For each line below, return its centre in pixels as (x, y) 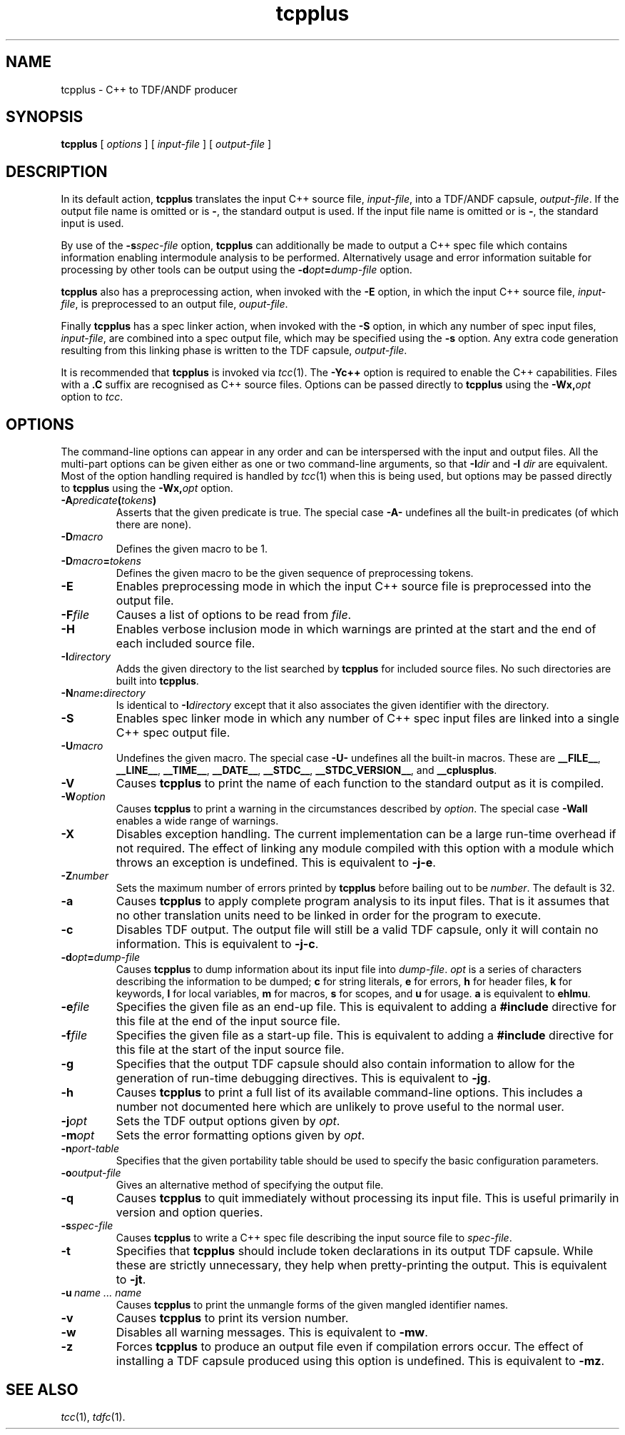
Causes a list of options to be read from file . (234, 615)
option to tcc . (92, 397)
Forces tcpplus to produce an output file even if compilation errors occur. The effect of (350, 1347)
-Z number (85, 876)
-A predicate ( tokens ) (109, 500)
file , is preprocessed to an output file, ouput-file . (174, 304)
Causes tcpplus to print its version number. (232, 1318)
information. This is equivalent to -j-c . (217, 944)
